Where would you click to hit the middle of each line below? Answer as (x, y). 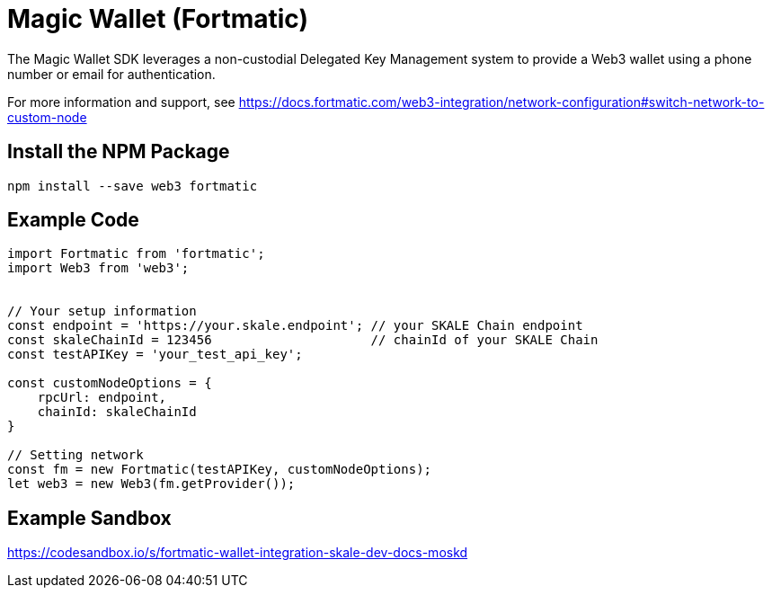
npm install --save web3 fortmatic (133, 186)
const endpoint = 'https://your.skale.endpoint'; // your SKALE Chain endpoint (295, 326)
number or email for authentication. (111, 74)
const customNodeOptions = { (110, 383)
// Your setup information (102, 311)
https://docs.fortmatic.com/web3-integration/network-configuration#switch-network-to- (501, 102)
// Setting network (75, 455)
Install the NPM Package (119, 152)
